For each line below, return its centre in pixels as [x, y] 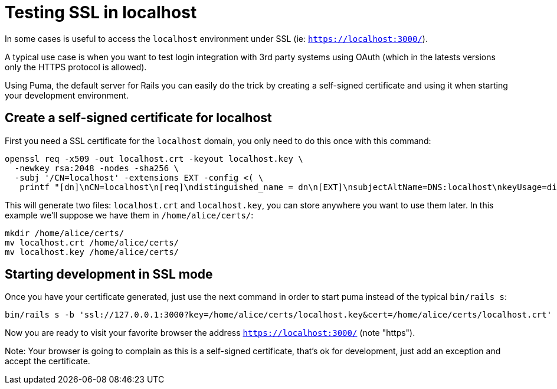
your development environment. [67, 95]
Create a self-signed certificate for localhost [138, 118]
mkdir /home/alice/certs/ [65, 233]
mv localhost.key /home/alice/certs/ [92, 252]
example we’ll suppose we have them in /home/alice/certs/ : [129, 215]
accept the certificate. [47, 361]
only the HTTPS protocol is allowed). [76, 67]
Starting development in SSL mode [109, 274]
